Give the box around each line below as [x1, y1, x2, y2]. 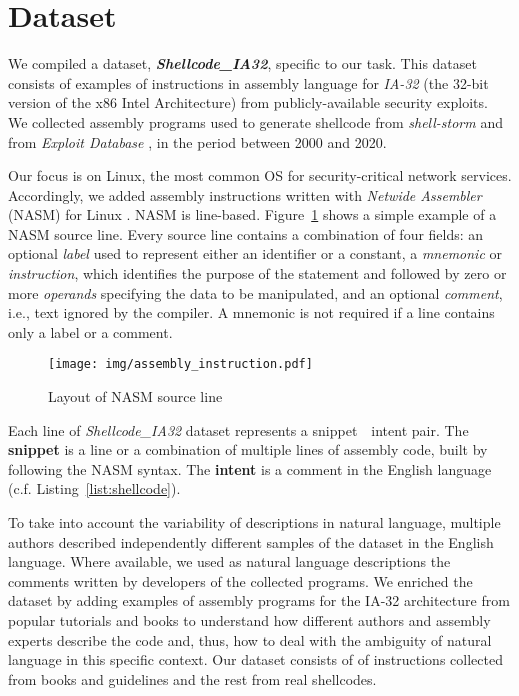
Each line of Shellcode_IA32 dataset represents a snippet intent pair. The [8, 419, 469, 440]
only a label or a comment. [8, 321, 173, 342]
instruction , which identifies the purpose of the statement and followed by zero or [8, 263, 507, 284]
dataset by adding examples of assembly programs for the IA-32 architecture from [8, 590, 510, 611]
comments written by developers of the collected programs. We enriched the [8, 570, 473, 591]
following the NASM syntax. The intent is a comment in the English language [8, 458, 492, 479]
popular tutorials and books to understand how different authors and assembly [8, 610, 491, 631]
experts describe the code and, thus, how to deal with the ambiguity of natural [8, 629, 492, 650]
